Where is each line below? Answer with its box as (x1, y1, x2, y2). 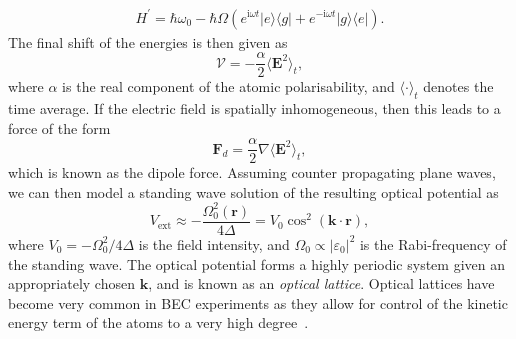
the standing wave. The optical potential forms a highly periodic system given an (8, 253, 505, 274)
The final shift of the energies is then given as (8, 31, 288, 52)
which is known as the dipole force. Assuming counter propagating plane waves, (8, 162, 496, 183)
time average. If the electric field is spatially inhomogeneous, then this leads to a (8, 97, 501, 118)
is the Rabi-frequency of (359, 233, 507, 254)
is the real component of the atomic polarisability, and (62, 76, 395, 97)
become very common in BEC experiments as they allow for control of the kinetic (8, 292, 508, 313)
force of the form (8, 117, 111, 138)
